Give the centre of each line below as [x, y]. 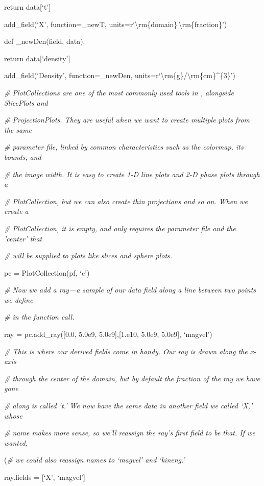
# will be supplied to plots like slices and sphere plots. [88, 256]
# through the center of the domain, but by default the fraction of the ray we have [132, 378]
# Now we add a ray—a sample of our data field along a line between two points [130, 290]
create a [16, 211]
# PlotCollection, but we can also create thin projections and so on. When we [126, 201]
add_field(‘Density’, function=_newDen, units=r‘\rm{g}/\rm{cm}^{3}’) [120, 75]
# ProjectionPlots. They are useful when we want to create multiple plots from [127, 120]
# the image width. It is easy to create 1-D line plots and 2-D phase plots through [132, 174]
